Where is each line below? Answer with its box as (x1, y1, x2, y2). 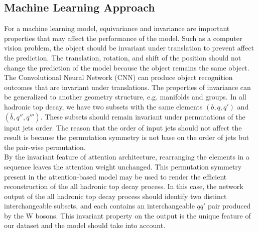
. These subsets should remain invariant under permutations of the (40, 111, 245, 121)
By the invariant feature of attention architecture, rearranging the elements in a (4, 151, 249, 162)
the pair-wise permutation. (4, 141, 86, 152)
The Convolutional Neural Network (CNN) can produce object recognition (4, 72, 233, 82)
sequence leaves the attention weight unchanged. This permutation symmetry (4, 161, 242, 171)
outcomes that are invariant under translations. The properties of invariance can (4, 81, 251, 92)
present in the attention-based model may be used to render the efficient (4, 171, 227, 181)
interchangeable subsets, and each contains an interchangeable (4, 200, 195, 211)
